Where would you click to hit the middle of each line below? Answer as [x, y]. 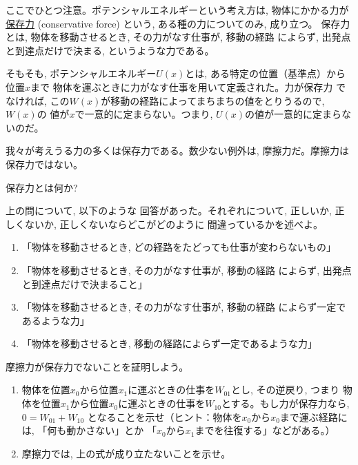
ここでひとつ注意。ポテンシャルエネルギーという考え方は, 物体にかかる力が [177, 10]
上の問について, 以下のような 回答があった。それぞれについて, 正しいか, [169, 210]
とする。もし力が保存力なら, [286, 403]
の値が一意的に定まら [293, 114]
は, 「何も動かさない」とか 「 [89, 430]
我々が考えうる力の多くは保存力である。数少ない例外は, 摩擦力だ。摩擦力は [177, 151]
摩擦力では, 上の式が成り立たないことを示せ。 [126, 453]
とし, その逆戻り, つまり [286, 390]
